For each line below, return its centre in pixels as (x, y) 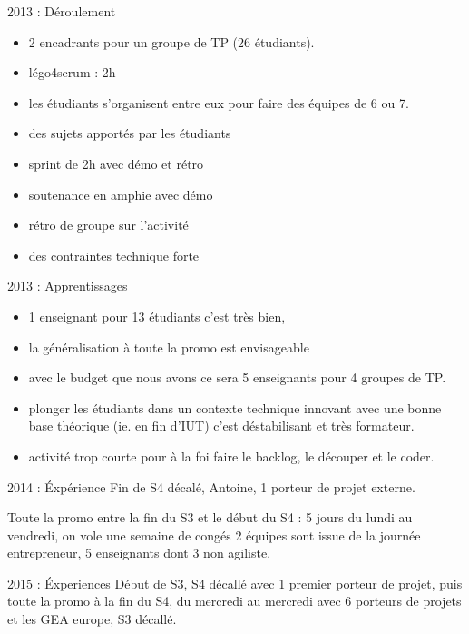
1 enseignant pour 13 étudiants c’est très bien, (157, 316)
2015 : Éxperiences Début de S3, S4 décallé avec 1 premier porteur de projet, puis (235, 583)
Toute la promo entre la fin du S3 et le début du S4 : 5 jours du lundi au (210, 517)
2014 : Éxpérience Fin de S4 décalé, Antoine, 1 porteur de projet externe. (211, 486)
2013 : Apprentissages (68, 286)
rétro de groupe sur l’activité (108, 225)
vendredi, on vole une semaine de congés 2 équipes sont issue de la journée (214, 535)
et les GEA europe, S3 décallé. (92, 619)
